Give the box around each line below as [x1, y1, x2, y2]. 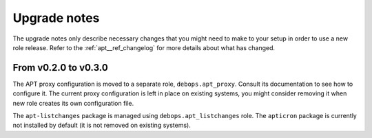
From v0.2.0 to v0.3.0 [12, 62, 108, 73]
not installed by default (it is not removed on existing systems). [12, 121, 191, 130]
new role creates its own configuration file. [12, 99, 134, 107]
